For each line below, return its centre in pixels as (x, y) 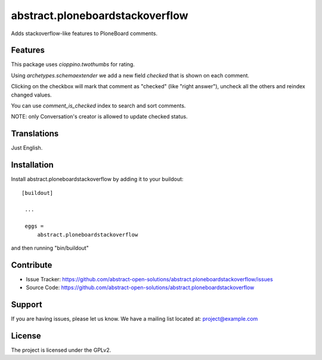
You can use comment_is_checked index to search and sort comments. (98, 106)
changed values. (31, 95)
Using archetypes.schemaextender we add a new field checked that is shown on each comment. (130, 75)
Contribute (32, 265)
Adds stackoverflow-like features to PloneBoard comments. (84, 33)
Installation (32, 165)
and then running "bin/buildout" (50, 248)
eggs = (34, 226)
